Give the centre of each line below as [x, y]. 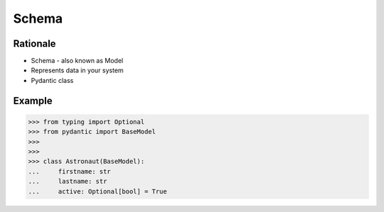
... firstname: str [70, 171]
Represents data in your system [77, 70]
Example [33, 100]
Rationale [34, 44]
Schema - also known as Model [77, 61]
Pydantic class [52, 80]
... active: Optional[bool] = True [97, 191]
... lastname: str [68, 182]
